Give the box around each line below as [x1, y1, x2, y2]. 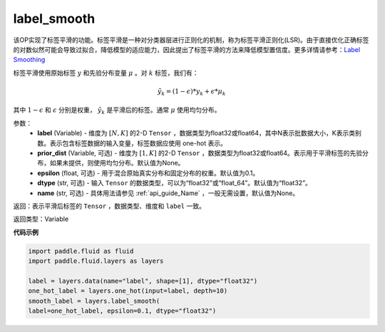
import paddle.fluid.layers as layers [28, 257, 164, 265]
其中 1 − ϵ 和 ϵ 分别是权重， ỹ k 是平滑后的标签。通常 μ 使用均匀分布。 [13, 105, 221, 116]
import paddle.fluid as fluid [28, 247, 134, 255]
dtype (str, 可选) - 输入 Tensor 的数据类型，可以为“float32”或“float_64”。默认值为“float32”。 [37, 179, 312, 187]
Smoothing [13, 56, 46, 64]
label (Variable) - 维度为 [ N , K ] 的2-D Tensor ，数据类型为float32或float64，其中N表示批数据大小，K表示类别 [37, 129, 361, 138]
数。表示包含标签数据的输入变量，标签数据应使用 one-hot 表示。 [37, 139, 227, 147]
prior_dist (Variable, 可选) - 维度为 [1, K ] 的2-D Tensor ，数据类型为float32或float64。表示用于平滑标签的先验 [37, 149, 363, 157]
